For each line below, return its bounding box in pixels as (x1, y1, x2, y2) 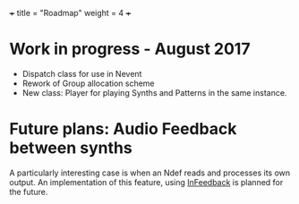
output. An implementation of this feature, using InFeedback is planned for (9, 176, 284, 187)
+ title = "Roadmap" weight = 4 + (9, 8, 132, 18)
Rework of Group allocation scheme (21, 78, 155, 89)
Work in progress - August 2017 (9, 39, 251, 59)
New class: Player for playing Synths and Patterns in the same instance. (21, 87, 287, 98)
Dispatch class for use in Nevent (21, 68, 142, 79)
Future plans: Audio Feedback (9, 119, 237, 140)
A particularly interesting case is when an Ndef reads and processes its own (9, 167, 291, 178)
